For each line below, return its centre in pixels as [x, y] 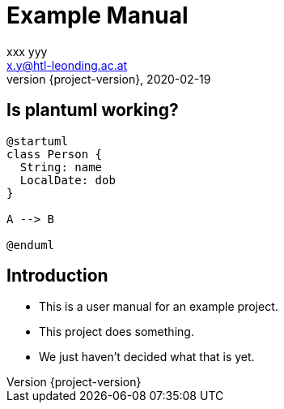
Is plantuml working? [93, 110]
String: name [61, 167]
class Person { [55, 154]
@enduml [31, 245]
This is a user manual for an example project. [159, 307]
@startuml [37, 141]
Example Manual [97, 15]
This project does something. [117, 332]
